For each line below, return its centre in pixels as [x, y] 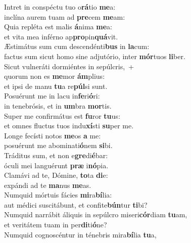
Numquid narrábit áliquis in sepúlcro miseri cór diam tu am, [96, 214]
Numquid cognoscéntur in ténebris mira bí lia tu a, [80, 234]
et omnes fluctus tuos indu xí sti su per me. [69, 126]
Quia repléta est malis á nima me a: [58, 27]
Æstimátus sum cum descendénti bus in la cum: [77, 46]
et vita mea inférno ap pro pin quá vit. [61, 36]
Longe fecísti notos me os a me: [53, 135]
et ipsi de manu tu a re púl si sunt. [56, 86]
